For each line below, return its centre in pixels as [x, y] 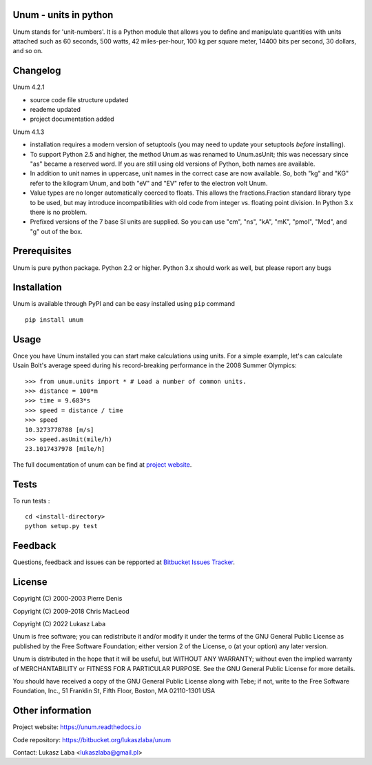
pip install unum [54, 320]
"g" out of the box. [56, 231]
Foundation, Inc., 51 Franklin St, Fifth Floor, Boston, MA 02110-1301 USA [114, 691]
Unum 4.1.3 [29, 132]
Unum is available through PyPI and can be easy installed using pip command [124, 304]
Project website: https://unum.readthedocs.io [77, 727]
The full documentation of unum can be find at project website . [102, 464]
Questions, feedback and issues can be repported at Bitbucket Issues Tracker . [124, 562]
